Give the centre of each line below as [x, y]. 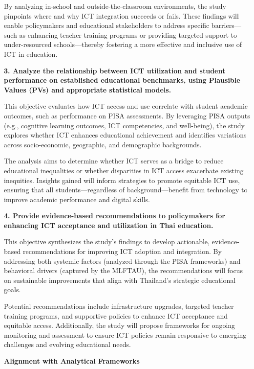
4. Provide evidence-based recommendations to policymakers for [115, 216]
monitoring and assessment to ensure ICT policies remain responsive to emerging [125, 334]
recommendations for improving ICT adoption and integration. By [122, 251]
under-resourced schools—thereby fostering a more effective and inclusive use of [123, 44]
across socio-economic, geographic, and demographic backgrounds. [103, 144]
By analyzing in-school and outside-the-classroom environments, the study [115, 6]
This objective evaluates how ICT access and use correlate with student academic [126, 106]
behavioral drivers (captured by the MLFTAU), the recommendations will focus [123, 270]
